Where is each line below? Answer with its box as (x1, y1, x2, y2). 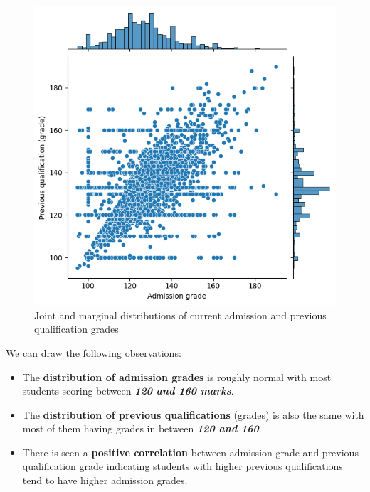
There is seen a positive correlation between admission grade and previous (22, 444, 359, 459)
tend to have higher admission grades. (22, 473, 188, 488)
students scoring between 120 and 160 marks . (22, 383, 234, 398)
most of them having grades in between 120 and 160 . (22, 421, 262, 436)
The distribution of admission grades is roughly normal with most (22, 369, 332, 384)
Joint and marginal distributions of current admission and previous (34, 307, 327, 322)
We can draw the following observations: (6, 345, 181, 360)
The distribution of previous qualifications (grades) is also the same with (22, 407, 364, 422)
